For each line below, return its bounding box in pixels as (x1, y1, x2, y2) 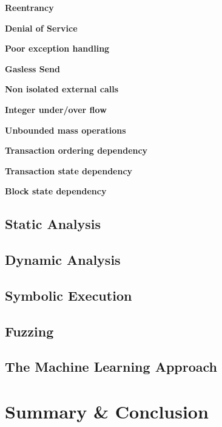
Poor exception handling (5, 42, 110, 55)
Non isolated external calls (5, 83, 119, 95)
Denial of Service (5, 21, 78, 34)
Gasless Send (5, 62, 60, 75)
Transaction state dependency (5, 164, 133, 177)
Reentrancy (5, 1, 54, 13)
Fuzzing (5, 321, 54, 340)
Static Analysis (5, 214, 101, 233)
